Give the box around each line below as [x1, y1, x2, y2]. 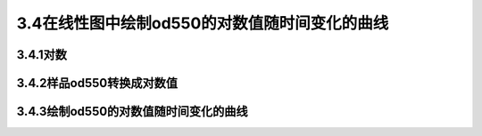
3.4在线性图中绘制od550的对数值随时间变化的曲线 [16, 13, 389, 33]
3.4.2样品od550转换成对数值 [16, 76, 179, 91]
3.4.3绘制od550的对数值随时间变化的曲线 [16, 104, 249, 119]
